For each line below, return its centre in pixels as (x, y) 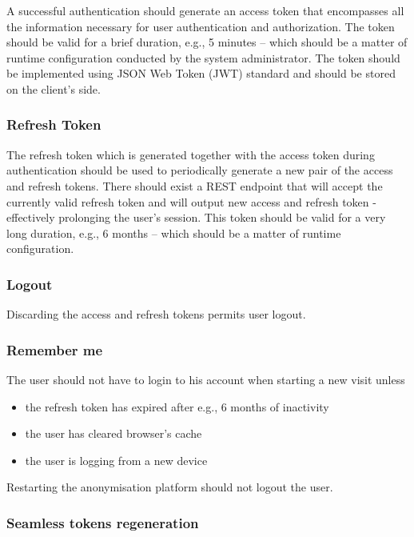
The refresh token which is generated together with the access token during (191, 154)
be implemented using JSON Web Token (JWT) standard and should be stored (201, 73)
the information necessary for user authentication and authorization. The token (201, 26)
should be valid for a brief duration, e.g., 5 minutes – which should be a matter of (207, 42)
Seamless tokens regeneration (103, 522)
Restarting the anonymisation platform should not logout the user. (170, 487)
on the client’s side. (54, 88)
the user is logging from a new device (116, 460)
